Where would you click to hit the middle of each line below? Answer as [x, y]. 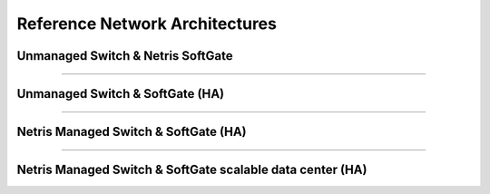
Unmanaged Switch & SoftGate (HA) [121, 94]
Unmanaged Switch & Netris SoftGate [125, 56]
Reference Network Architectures [147, 24]
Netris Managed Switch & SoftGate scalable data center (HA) [192, 170]
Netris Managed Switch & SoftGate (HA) [132, 132]
